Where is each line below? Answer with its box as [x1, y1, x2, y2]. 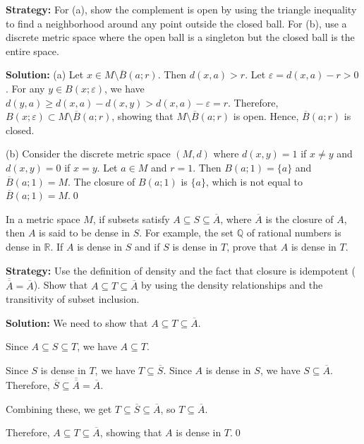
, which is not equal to [205, 174, 303, 188]
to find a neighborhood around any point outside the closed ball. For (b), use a [6, 16, 347, 30]
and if [135, 239, 160, 253]
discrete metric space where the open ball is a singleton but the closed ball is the [6, 30, 355, 44]
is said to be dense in [39, 225, 131, 240]
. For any [6, 80, 45, 95]
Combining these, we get [6, 401, 112, 416]
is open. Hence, [233, 109, 299, 124]
